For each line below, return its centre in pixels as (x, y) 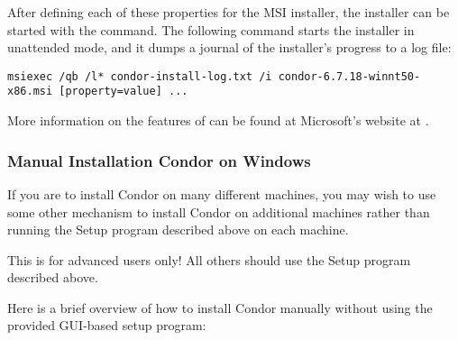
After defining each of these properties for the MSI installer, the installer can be (229, 12)
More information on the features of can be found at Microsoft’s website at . (218, 120)
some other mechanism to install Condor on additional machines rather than (219, 211)
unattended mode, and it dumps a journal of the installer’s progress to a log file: (229, 47)
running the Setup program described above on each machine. (178, 230)
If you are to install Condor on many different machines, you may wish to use (222, 193)
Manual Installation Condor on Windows (159, 160)
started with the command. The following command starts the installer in (211, 29)
